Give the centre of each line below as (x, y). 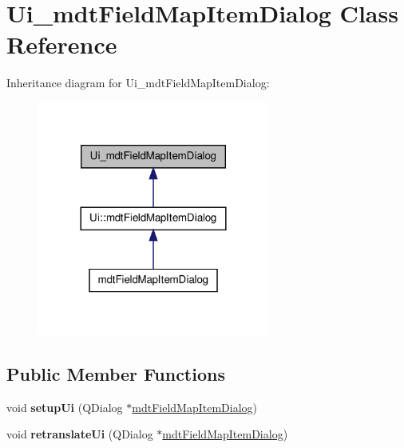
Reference (62, 44)
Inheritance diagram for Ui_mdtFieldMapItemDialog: (138, 83)
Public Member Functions (116, 374)
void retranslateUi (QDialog (80, 434)
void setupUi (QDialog (65, 407)
